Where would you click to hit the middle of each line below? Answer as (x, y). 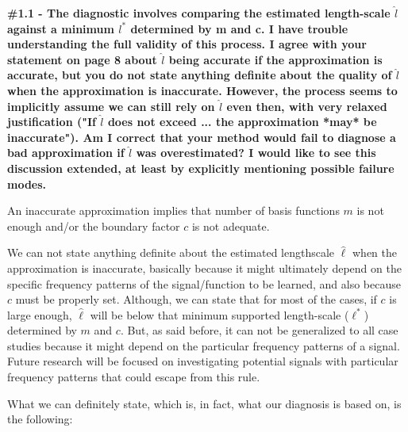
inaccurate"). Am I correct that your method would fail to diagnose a (202, 137)
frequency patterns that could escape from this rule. (134, 377)
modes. (27, 184)
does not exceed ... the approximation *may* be (242, 122)
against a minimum (61, 28)
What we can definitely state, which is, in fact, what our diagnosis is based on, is (204, 403)
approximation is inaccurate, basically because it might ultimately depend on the (204, 268)
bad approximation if (66, 153)
